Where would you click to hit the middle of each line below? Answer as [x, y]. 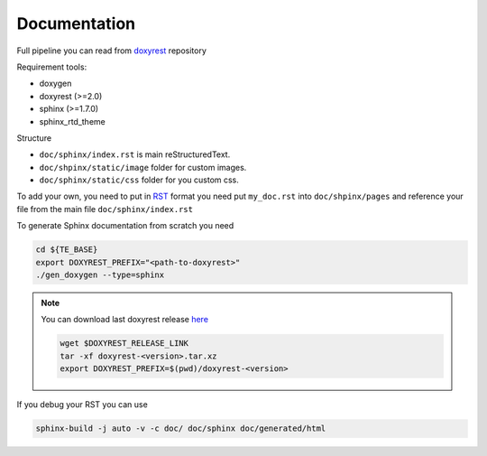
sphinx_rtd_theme [72, 121]
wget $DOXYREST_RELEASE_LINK [124, 344]
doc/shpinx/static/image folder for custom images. [143, 167]
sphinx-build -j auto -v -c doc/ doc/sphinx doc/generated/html [181, 428]
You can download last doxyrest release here [125, 320]
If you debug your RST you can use [82, 405]
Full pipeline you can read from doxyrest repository [112, 51]
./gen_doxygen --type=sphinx [100, 275]
